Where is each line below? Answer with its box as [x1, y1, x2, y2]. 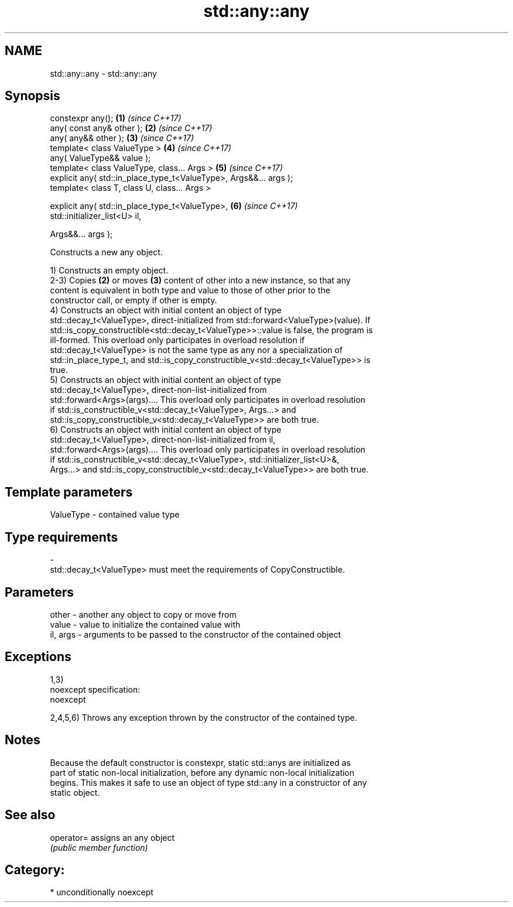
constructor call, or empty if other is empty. [50, 295, 217, 306]
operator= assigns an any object [50, 832, 175, 843]
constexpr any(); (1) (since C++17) [50, 113, 182, 124]
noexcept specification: [50, 684, 141, 694]
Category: [5, 862, 65, 877]
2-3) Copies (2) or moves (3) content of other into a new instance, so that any [50, 275, 351, 286]
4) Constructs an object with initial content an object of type [50, 305, 282, 316]
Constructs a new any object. [50, 247, 163, 258]
